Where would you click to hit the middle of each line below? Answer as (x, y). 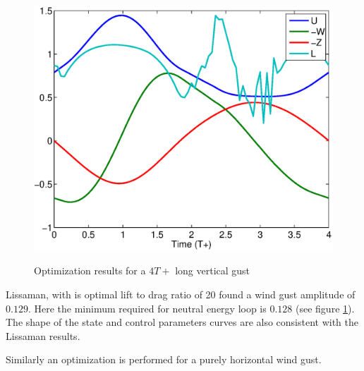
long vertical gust (213, 270)
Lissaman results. (43, 335)
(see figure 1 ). (325, 308)
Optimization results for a (90, 270)
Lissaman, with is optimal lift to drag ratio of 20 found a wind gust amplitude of (181, 294)
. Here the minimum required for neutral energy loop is (147, 308)
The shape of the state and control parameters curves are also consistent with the (182, 322)
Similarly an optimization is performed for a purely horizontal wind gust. (164, 359)
